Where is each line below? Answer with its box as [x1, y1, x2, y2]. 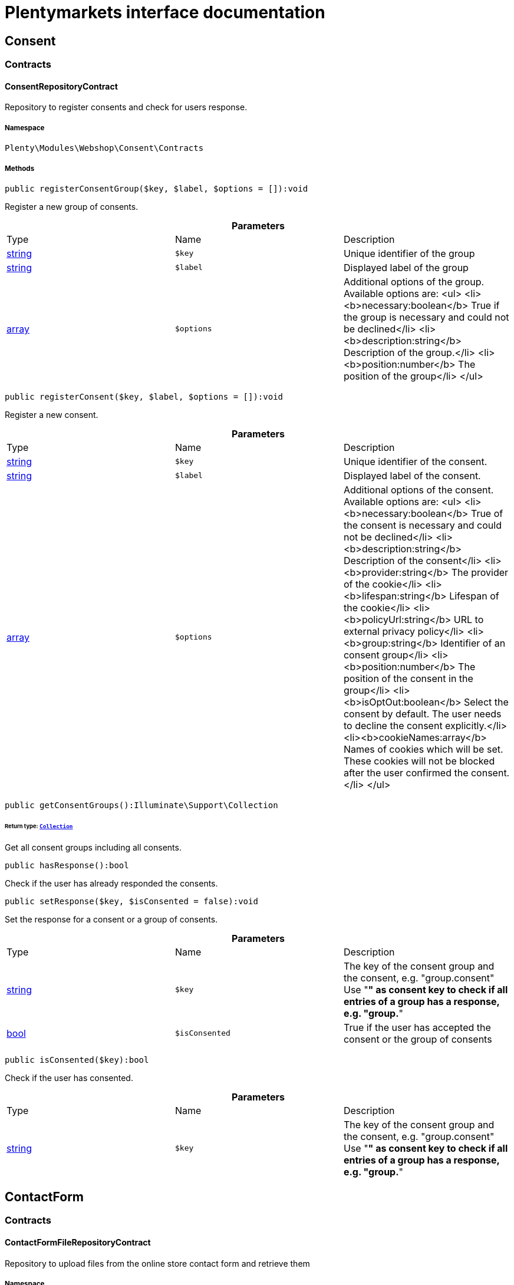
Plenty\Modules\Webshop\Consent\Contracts [5, 143, 204, 153]
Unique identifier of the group [343, 247, 475, 259]
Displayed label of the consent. [343, 469, 481, 482]
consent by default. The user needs [343, 707, 502, 720]
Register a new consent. [5, 409, 98, 420]
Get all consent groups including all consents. [5, 842, 182, 852]
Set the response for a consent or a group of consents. [5, 914, 218, 924]
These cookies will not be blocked [343, 754, 495, 767]
